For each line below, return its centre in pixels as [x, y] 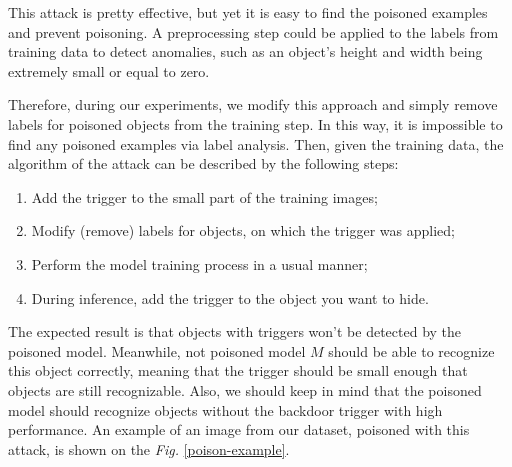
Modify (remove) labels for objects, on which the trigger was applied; [243, 230]
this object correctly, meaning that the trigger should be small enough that [238, 370]
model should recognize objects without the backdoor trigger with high [225, 409]
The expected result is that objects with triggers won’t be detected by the [235, 331]
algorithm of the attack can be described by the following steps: [203, 163]
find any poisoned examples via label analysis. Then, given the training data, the [256, 143]
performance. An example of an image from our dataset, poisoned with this [239, 429]
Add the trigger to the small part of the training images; [204, 196]
